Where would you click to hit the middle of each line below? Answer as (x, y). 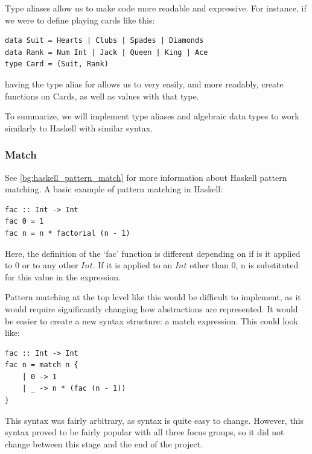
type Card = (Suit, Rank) (57, 64)
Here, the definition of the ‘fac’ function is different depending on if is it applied (153, 253)
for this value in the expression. (63, 276)
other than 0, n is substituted (244, 265)
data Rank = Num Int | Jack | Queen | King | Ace (107, 52)
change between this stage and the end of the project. (104, 443)
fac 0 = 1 (24, 222)
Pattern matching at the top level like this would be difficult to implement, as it (153, 297)
